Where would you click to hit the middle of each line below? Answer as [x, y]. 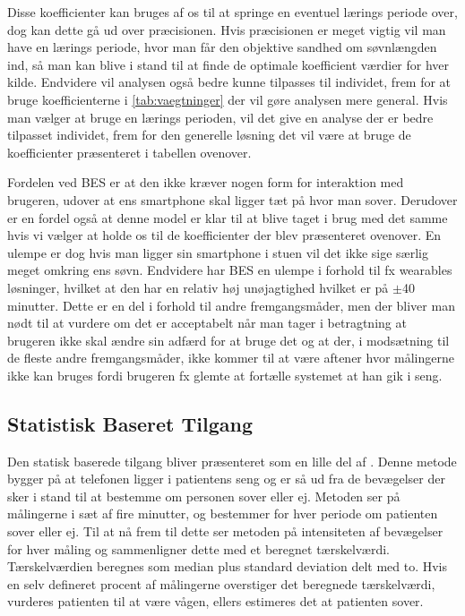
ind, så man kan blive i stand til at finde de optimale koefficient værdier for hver [228, 64]
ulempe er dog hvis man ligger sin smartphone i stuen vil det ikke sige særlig [218, 252]
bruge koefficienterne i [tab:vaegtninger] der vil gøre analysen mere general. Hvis [228, 99]
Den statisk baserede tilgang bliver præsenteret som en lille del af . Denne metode [232, 461]
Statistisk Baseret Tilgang [130, 423]
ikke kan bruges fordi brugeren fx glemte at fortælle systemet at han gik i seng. [225, 375]
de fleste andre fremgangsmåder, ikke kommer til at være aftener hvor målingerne [231, 358]
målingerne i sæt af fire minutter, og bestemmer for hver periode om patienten [223, 513]
